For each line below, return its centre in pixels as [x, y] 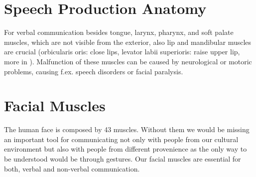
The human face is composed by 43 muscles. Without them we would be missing [127, 129]
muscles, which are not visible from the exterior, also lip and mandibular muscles [128, 42]
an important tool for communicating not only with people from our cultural [121, 139]
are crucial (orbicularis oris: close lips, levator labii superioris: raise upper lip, [122, 52]
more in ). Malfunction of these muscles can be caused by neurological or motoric [128, 61]
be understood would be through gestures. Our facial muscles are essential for [123, 159]
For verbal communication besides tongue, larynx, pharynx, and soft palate [119, 32]
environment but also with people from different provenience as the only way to [126, 149]
